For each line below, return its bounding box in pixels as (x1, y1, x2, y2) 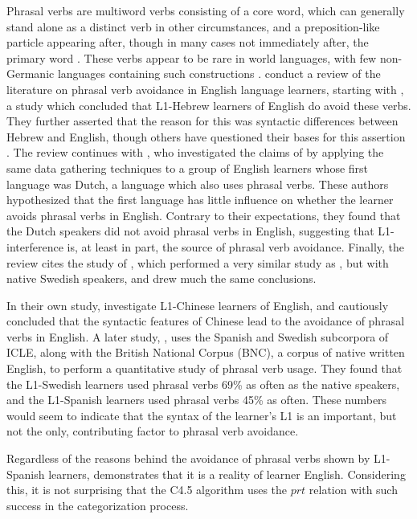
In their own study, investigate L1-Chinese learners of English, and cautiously (6, 296, 389, 313)
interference (6, 238, 63, 255)
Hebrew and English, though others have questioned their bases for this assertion (6, 128, 406, 145)
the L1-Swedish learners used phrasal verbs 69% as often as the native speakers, (6, 375, 400, 392)
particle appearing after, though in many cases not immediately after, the (6, 34, 369, 51)
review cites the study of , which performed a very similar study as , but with (6, 254, 389, 271)
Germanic (6, 65, 55, 82)
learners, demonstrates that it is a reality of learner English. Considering (48, 465, 406, 482)
